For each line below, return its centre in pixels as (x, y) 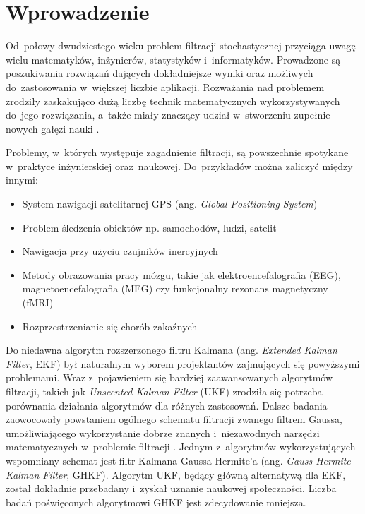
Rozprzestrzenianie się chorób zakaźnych (110, 326)
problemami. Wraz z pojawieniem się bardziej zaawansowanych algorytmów (169, 377)
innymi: (22, 180)
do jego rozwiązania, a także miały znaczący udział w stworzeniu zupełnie (168, 115)
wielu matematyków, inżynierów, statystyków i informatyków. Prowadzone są (173, 59)
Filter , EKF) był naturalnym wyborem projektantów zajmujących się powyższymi (183, 363)
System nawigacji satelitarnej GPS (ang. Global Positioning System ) (170, 204)
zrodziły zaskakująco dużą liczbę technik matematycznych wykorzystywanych (173, 101)
